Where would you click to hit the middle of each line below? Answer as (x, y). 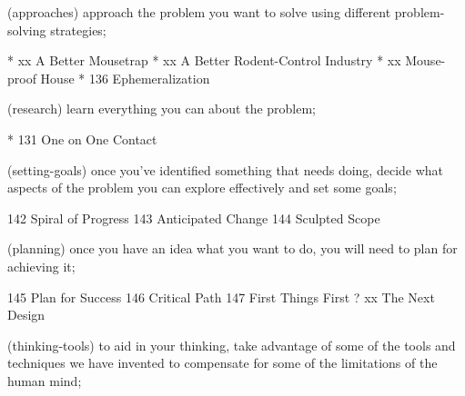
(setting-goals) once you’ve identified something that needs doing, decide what (226, 169)
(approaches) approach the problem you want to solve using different (199, 12)
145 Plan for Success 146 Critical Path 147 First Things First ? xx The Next (221, 297)
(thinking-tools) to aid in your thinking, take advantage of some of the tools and (232, 345)
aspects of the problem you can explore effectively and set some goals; (202, 188)
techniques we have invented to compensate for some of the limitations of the (222, 363)
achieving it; (41, 266)
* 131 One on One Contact (82, 139)
